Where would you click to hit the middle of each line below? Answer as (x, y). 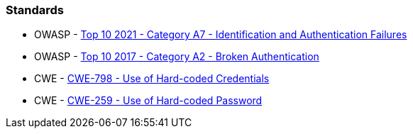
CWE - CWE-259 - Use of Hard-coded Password (148, 101)
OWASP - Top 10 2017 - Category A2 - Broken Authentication (177, 57)
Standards (35, 10)
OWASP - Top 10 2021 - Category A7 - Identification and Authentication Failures (221, 35)
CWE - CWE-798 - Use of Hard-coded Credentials (152, 79)
